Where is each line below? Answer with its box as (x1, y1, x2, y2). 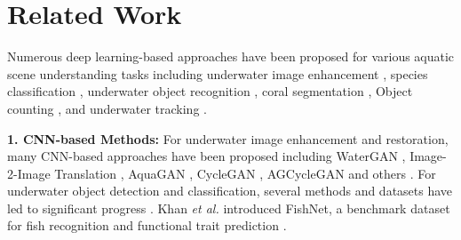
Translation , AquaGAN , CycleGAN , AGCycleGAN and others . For (54, 164, 436, 182)
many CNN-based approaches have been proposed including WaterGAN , (7, 147, 406, 165)
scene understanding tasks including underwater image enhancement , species (7, 64, 428, 83)
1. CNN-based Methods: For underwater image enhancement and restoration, (7, 129, 449, 148)
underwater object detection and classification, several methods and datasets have (7, 181, 453, 200)
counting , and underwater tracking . (7, 99, 207, 117)
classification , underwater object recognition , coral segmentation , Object (7, 82, 413, 100)
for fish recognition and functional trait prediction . (7, 216, 287, 235)
